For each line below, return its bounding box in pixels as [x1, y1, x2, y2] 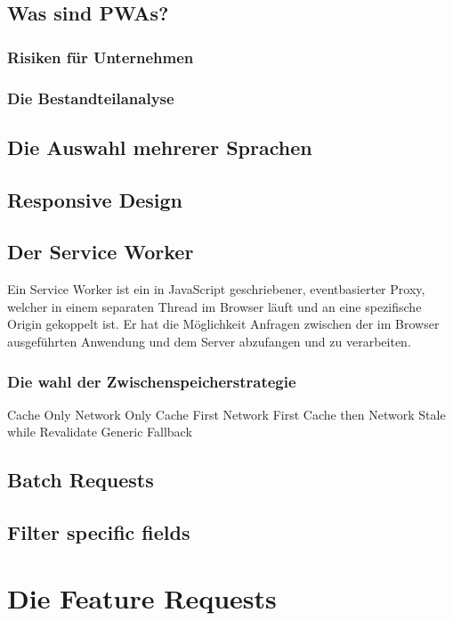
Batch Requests [7, 466, 154, 494]
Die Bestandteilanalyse [7, 86, 174, 109]
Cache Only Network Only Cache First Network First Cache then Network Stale [7, 404, 446, 423]
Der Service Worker [7, 238, 194, 266]
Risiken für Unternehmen [7, 45, 194, 68]
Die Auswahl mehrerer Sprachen [7, 133, 312, 160]
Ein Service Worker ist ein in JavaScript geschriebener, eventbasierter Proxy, [7, 280, 425, 298]
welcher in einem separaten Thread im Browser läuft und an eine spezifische [7, 297, 422, 315]
